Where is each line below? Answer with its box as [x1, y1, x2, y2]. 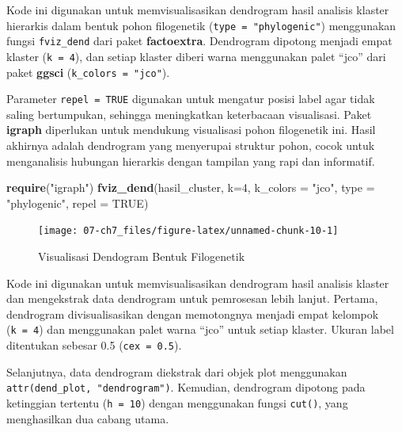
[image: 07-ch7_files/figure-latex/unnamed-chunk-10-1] [38, 225, 339, 237]
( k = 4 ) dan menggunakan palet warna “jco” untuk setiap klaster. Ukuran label [6, 321, 394, 338]
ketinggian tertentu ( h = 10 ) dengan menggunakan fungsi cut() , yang [6, 395, 348, 411]
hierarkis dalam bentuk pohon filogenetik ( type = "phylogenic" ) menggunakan [6, 17, 396, 33]
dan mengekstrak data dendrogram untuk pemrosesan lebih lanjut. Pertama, [6, 290, 378, 307]
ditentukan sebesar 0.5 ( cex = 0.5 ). [6, 337, 182, 354]
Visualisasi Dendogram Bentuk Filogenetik [38, 248, 245, 265]
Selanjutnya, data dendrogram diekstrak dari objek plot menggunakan [6, 363, 347, 380]
